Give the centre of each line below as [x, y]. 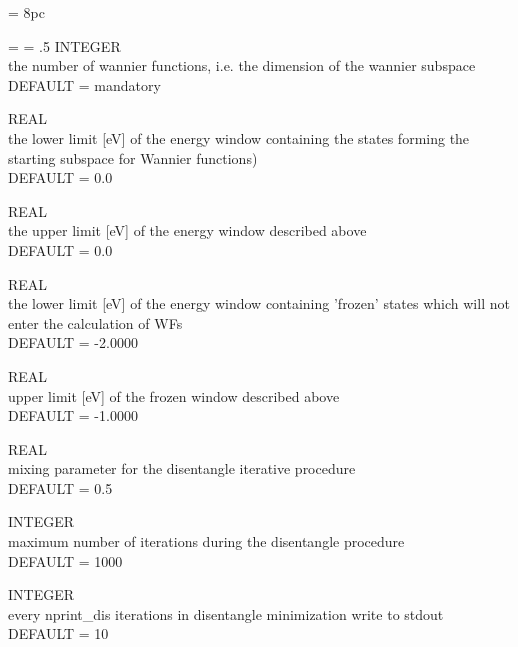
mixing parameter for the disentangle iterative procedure [182, 468]
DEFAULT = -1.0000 [73, 415]
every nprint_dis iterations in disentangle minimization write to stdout [226, 613]
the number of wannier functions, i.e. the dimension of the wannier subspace [242, 65]
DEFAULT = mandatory [84, 84]
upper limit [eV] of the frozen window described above [174, 395]
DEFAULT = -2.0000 [73, 342]
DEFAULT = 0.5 [60, 487]
